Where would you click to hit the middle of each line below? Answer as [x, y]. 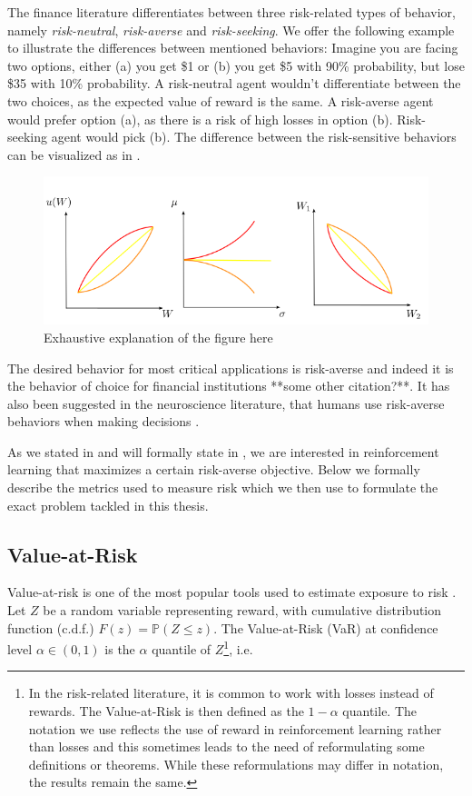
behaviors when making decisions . [103, 421]
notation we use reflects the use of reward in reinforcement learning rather [235, 728]
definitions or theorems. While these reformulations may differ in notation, [236, 764]
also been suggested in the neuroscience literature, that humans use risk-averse [226, 403]
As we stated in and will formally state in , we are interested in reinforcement [223, 451]
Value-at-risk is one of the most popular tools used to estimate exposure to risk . [232, 592]
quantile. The [380, 711]
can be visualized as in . [74, 154]
